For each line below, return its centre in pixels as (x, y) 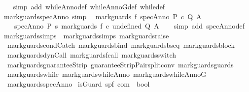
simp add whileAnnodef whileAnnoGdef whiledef (89, 6)
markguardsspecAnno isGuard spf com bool (78, 83)
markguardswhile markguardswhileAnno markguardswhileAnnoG (107, 74)
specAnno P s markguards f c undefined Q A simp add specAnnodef (129, 26)
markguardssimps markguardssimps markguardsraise (86, 35)
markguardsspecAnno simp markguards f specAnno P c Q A (103, 16)
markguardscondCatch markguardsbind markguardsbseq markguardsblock (121, 45)
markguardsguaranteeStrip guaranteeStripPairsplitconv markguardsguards (120, 64)
